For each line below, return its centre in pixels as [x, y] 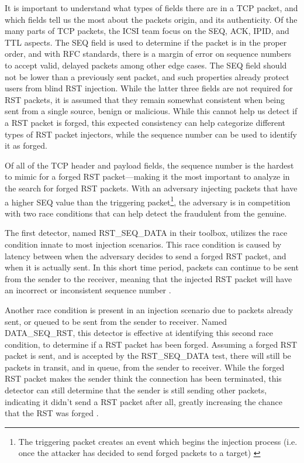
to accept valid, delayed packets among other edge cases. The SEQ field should [146, 65]
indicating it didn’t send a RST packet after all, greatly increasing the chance [144, 401]
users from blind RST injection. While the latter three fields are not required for [149, 88]
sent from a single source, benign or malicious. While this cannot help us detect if [151, 111]
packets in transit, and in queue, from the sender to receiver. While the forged [145, 367]
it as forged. [26, 145]
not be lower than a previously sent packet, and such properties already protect [147, 76]
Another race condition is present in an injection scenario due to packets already [149, 309]
